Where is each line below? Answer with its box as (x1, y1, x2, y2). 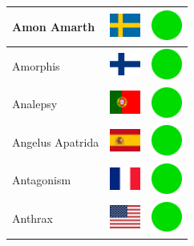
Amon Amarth (12, 18, 95, 34)
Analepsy (12, 95, 58, 112)
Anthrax (12, 210, 54, 227)
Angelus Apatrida (12, 133, 99, 150)
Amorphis (12, 57, 60, 74)
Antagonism (12, 171, 71, 188)
